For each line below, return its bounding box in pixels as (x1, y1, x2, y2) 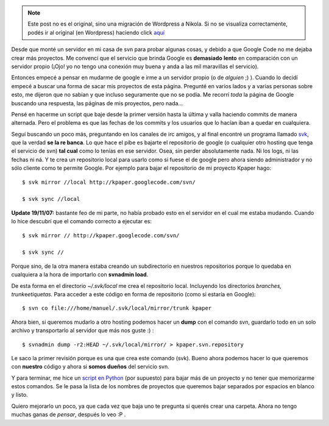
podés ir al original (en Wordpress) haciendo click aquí (27, 29, 164, 36)
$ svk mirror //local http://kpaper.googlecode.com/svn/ (22, 178, 196, 186)
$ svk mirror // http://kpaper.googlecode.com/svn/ (22, 232, 180, 239)
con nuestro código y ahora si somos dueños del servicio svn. (11, 363, 170, 371)
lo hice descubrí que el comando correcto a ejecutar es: (11, 218, 152, 225)
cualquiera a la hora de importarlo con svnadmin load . (11, 271, 149, 278)
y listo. (11, 391, 28, 399)
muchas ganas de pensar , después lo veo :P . (11, 411, 126, 418)
